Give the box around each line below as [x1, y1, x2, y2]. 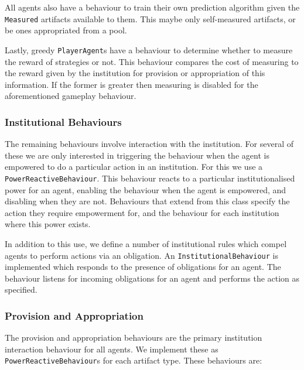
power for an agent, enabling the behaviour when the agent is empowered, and [5, 183, 286, 196]
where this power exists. [5, 218, 91, 230]
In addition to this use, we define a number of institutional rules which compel [5, 237, 287, 249]
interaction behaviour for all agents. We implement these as [5, 342, 218, 355]
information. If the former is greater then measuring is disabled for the [5, 78, 258, 90]
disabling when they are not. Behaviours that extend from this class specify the [5, 195, 290, 207]
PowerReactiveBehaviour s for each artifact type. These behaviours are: [5, 354, 262, 366]
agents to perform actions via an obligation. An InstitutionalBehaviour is [5, 249, 278, 261]
